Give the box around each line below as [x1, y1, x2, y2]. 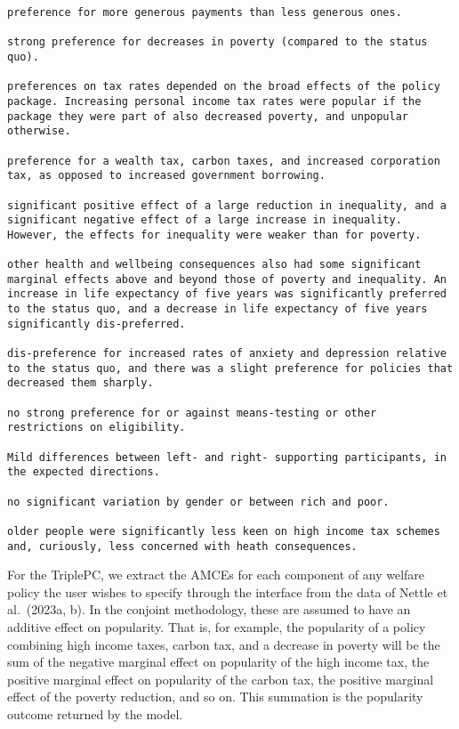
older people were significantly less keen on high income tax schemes [7, 524, 440, 538]
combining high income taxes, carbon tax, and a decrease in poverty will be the [7, 635, 440, 653]
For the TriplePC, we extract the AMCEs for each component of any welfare [7, 565, 425, 584]
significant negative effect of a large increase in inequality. [7, 214, 402, 227]
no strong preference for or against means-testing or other [7, 406, 377, 419]
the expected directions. [7, 466, 160, 479]
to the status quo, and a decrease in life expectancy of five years [7, 303, 428, 316]
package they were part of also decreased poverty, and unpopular [7, 109, 409, 123]
